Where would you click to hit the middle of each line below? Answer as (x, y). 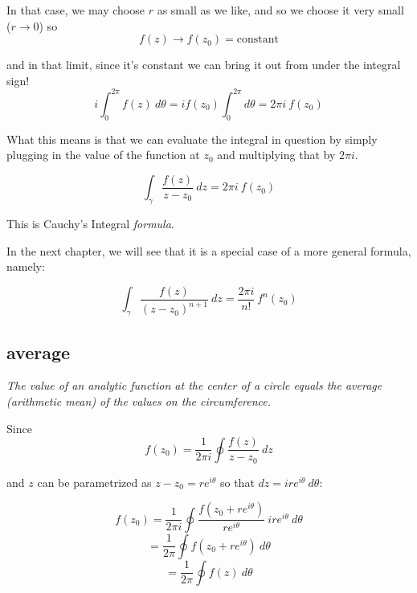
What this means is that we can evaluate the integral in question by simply (192, 139)
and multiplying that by (276, 155)
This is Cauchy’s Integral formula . (90, 224)
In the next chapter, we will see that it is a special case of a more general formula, (209, 250)
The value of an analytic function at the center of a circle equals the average (194, 385)
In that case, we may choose (76, 10)
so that (237, 482)
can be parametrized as (94, 482)
